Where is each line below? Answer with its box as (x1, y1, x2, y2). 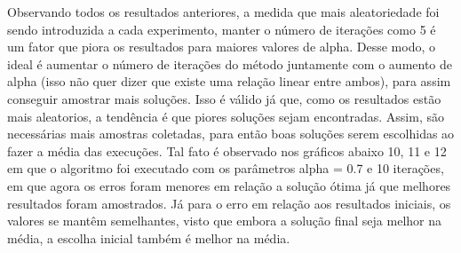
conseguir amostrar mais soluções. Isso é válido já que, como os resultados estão (7, 89, 441, 107)
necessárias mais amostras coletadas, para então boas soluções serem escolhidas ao (7, 124, 455, 143)
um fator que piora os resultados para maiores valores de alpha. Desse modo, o (7, 37, 435, 56)
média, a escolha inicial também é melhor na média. (7, 228, 290, 247)
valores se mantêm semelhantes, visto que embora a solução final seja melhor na (7, 211, 442, 230)
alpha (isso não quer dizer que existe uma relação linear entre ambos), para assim (7, 72, 451, 91)
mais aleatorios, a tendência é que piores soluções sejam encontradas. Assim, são (7, 107, 444, 125)
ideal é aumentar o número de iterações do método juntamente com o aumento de (7, 54, 453, 73)
